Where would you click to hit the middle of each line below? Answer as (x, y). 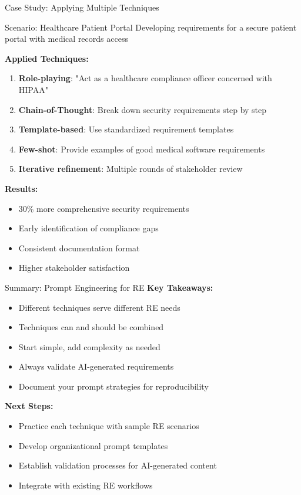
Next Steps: (29, 406)
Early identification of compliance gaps (88, 228)
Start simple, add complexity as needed (89, 346)
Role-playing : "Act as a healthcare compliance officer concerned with (145, 78)
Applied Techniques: (47, 58)
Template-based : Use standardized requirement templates (126, 129)
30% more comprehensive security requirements (104, 208)
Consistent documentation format (79, 247)
